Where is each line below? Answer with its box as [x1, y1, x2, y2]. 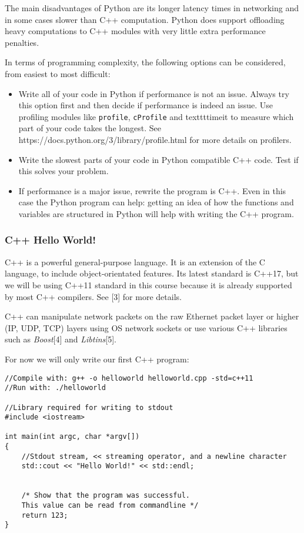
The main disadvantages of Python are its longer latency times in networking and [5, 2, 299, 14]
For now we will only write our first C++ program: [5, 352, 189, 365]
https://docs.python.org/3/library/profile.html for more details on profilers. [18, 134, 292, 145]
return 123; [21, 511, 68, 519]
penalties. [5, 36, 39, 48]
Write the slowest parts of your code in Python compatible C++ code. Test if [18, 153, 299, 165]
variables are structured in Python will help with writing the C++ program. [18, 207, 294, 219]
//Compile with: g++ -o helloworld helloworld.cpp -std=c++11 [5, 374, 253, 382]
